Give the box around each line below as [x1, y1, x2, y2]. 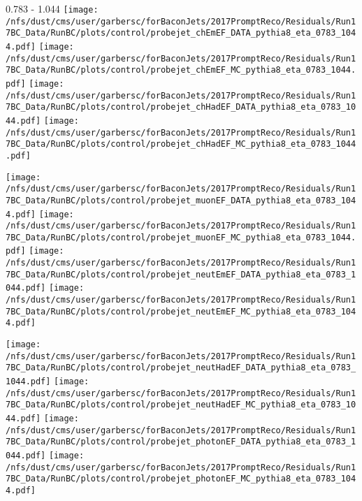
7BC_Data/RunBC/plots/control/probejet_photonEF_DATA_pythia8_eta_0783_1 [6, 437, 356, 447]
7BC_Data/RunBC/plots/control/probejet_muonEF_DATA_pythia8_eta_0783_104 [6, 195, 356, 205]
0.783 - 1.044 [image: [6, 1, 99, 15]
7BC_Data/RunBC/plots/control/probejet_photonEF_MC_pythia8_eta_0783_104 [6, 474, 356, 484]
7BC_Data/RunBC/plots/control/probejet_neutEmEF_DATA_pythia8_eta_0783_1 [6, 269, 356, 279]
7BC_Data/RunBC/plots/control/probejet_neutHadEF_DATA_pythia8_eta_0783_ [6, 363, 356, 373]
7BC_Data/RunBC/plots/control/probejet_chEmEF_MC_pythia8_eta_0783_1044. [6, 65, 356, 75]
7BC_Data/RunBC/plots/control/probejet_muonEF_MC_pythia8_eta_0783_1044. [6, 232, 356, 242]
